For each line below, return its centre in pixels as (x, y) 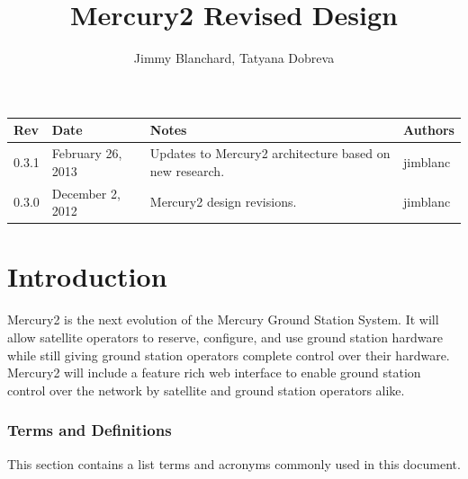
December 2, (86, 193)
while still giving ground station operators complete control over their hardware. (229, 355)
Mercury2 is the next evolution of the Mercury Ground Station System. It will (223, 319)
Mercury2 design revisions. (223, 202)
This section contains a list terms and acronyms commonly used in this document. (234, 463)
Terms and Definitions (90, 430)
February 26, (87, 153)
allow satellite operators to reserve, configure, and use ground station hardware (225, 337)
